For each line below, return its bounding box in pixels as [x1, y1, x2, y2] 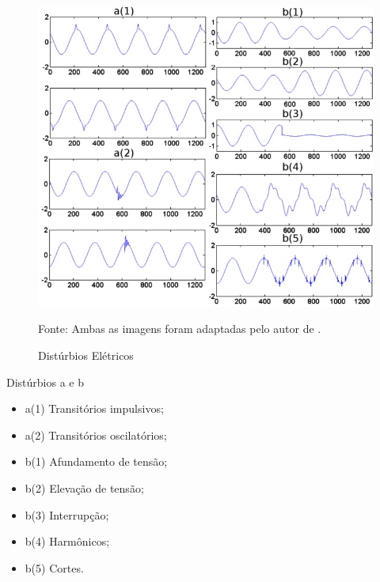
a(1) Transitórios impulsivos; [25, 400, 164, 417]
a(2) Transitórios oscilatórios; [25, 426, 167, 443]
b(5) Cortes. [25, 559, 84, 576]
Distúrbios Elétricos [38, 346, 134, 363]
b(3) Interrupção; [25, 506, 109, 523]
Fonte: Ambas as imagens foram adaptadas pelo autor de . [38, 320, 321, 337]
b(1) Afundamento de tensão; [25, 453, 168, 470]
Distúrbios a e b [6, 373, 84, 390]
